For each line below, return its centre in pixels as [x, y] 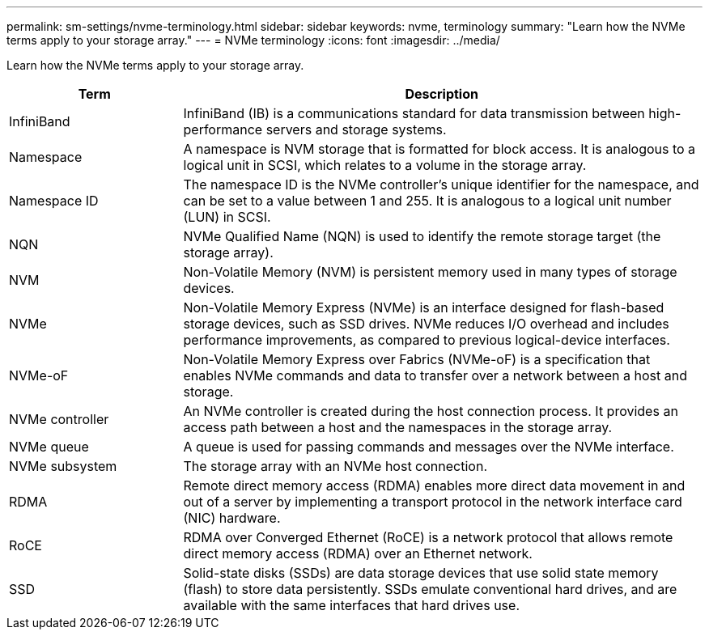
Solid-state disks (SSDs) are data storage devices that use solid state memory [421, 573]
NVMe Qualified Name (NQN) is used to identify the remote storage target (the [422, 236]
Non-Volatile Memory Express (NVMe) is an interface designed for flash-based [424, 307]
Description [442, 94]
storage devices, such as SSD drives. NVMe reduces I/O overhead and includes [426, 324]
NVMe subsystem [63, 466]
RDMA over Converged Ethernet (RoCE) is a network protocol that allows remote [428, 537]
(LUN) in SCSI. [227, 217]
